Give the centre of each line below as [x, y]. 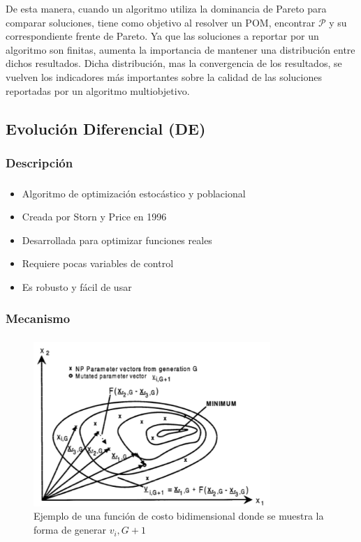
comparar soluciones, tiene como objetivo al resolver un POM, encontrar [161, 22]
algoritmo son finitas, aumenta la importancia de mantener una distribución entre [180, 49]
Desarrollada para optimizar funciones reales [117, 240]
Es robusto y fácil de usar [77, 287]
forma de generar [70, 530]
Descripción [39, 162]
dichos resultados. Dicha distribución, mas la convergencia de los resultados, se [174, 63]
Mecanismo [38, 318]
